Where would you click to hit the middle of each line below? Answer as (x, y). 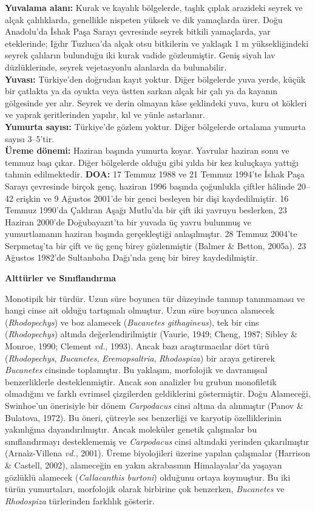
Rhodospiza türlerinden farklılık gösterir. (80, 500)
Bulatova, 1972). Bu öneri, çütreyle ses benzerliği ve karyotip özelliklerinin (143, 417)
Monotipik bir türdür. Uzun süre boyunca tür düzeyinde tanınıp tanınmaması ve (155, 298)
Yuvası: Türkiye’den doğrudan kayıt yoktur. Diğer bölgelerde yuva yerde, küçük (155, 79)
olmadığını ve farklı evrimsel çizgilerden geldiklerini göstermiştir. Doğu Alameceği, (158, 393)
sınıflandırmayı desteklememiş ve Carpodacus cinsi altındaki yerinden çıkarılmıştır (157, 441)
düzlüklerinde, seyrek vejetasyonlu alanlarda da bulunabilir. (116, 67)
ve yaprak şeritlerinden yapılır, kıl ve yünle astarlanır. (105, 115)
